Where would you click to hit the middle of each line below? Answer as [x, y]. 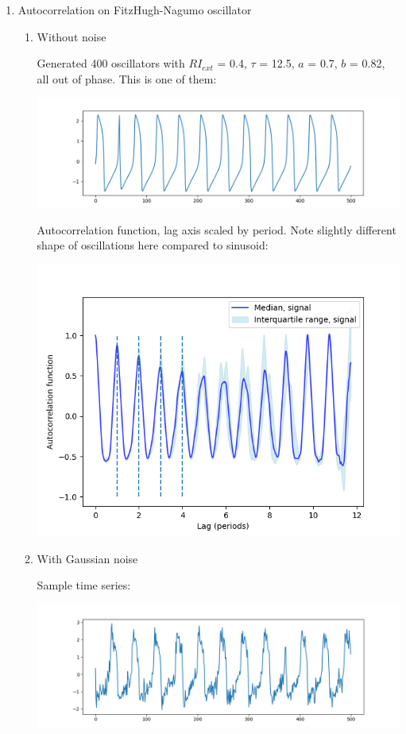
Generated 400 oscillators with [111, 63]
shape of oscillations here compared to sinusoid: [153, 245]
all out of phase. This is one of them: [127, 78]
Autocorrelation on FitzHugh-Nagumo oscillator [135, 10]
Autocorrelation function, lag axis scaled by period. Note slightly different [217, 229]
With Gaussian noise [87, 558]
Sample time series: [84, 585]
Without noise [72, 36]
